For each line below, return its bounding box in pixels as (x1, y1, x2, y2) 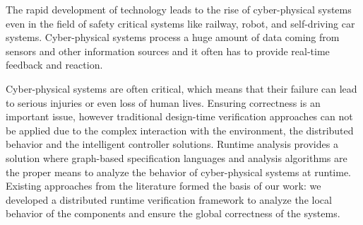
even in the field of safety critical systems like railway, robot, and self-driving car (6, 16, 355, 30)
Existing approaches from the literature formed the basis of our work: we (6, 178, 321, 193)
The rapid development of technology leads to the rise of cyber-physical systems (6, 2, 352, 16)
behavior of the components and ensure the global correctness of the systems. (6, 206, 340, 221)
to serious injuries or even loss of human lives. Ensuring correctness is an (6, 95, 321, 110)
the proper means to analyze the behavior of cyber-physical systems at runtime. (6, 164, 352, 179)
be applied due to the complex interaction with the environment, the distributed (6, 122, 354, 137)
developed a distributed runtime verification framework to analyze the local (6, 192, 332, 207)
